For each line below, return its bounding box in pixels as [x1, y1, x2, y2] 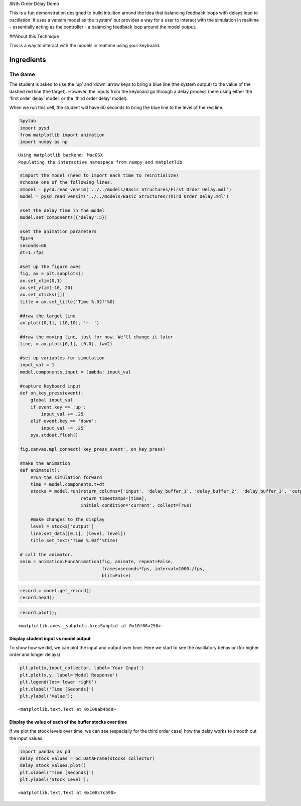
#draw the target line [20, 313, 76, 319]
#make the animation [20, 460, 70, 466]
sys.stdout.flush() [30, 432, 79, 438]
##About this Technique [9, 33, 59, 39]
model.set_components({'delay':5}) [20, 215, 107, 220]
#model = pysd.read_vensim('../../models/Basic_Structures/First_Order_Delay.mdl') [20, 186, 232, 192]
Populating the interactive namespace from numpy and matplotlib [18, 159, 183, 165]
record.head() [20, 595, 55, 601]
